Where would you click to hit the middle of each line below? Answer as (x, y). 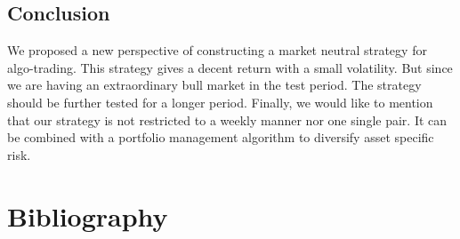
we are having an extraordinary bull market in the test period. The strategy (214, 85)
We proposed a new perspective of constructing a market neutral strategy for (217, 50)
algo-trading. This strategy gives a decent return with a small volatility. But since (230, 67)
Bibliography (88, 215)
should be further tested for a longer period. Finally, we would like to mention (220, 102)
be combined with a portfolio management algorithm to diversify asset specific (221, 137)
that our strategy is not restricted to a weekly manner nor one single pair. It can (227, 119)
